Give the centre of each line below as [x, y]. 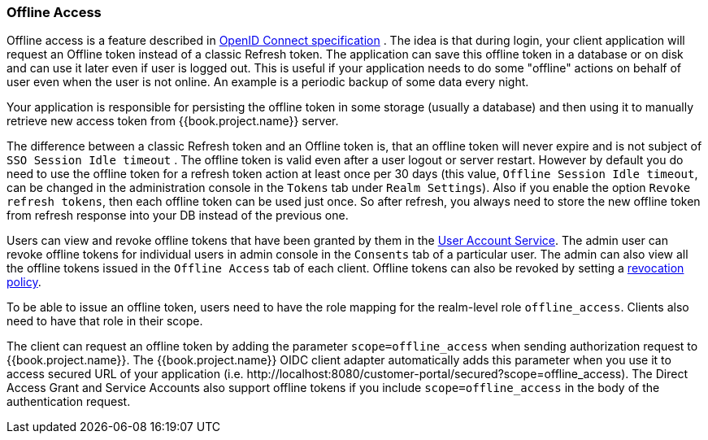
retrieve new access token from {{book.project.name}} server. [173, 121]
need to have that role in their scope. [105, 321]
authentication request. [69, 402]
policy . [24, 282]
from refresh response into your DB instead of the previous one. [178, 216]
